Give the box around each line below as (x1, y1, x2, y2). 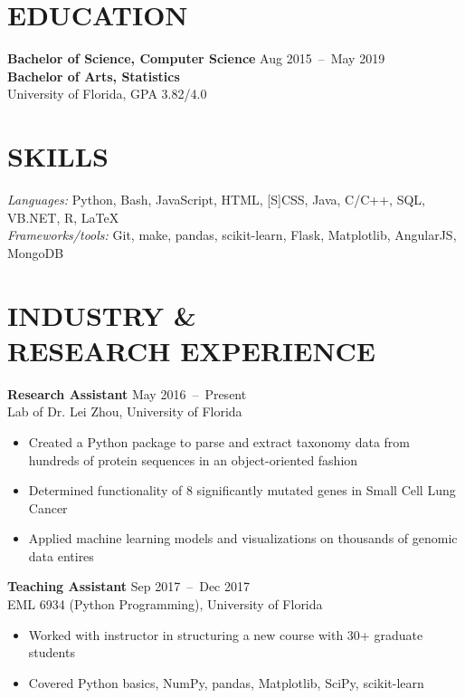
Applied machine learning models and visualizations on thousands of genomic (28, 529, 458, 548)
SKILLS (7, 138, 109, 175)
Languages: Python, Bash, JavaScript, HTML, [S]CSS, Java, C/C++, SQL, (7, 190, 425, 209)
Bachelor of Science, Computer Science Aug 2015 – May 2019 (7, 49, 385, 68)
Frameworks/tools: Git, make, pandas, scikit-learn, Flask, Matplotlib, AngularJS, (7, 225, 457, 244)
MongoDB (7, 243, 64, 262)
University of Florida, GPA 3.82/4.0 (7, 84, 207, 103)
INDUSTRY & (7, 296, 196, 333)
